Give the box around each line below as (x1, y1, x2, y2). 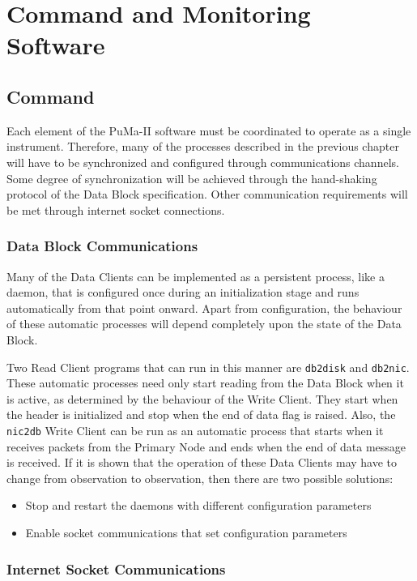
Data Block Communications (6, 236, 198, 256)
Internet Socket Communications (6, 558, 226, 579)
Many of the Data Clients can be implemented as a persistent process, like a (6, 267, 385, 284)
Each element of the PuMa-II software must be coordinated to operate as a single (6, 122, 411, 139)
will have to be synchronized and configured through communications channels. (6, 153, 399, 170)
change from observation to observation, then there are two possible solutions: (6, 469, 394, 486)
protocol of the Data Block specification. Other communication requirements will (6, 186, 408, 203)
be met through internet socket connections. (6, 201, 225, 218)
